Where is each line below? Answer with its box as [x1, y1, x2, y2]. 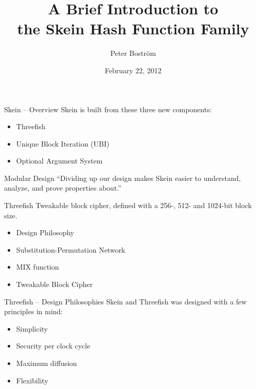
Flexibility [16, 375, 49, 385]
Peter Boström [110, 48, 156, 58]
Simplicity [16, 323, 48, 334]
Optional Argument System [16, 155, 103, 166]
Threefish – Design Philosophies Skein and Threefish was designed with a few [4, 296, 247, 306]
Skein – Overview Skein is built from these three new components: [4, 104, 212, 114]
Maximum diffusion [16, 358, 77, 368]
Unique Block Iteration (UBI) [16, 138, 110, 149]
